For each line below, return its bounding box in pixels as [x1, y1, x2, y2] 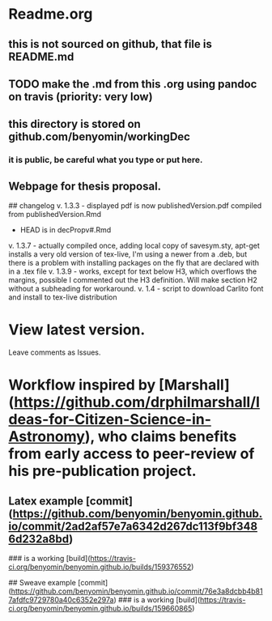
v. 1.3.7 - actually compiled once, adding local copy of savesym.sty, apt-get [8, 240, 261, 251]
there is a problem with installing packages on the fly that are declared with [8, 258, 260, 268]
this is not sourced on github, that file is [8, 37, 212, 51]
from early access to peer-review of [8, 444, 255, 463]
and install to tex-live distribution [8, 292, 117, 302]
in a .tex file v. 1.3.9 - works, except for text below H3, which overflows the [8, 266, 257, 276]
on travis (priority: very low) [8, 90, 153, 104]
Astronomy [8, 427, 85, 446]
